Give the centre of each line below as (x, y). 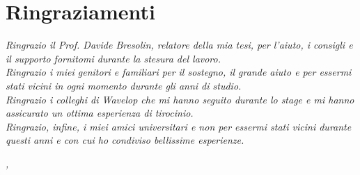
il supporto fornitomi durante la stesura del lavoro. (114, 58)
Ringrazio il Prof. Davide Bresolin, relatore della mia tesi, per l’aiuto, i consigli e (179, 45)
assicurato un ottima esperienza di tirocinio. (100, 113)
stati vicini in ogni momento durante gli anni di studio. (124, 85)
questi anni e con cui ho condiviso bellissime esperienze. (125, 140)
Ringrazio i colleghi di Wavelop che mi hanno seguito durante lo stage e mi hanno (180, 99)
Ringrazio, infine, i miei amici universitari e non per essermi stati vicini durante (179, 126)
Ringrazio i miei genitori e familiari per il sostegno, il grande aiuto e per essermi (179, 72)
